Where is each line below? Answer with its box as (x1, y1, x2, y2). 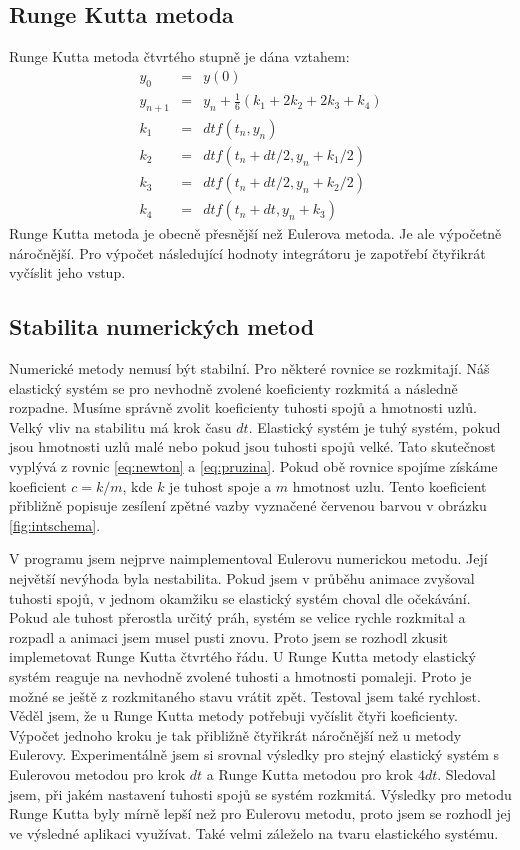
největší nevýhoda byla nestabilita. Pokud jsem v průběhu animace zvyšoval (9, 568, 475, 589)
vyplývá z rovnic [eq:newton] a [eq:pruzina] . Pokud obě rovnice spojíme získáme (9, 456, 498, 477)
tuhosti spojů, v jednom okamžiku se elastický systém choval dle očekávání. (9, 587, 471, 608)
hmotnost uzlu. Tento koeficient (292, 475, 487, 496)
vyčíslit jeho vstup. (9, 262, 126, 283)
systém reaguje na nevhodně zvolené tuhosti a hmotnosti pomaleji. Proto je (9, 665, 472, 686)
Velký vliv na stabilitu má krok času (9, 416, 232, 437)
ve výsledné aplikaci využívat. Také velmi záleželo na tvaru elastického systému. (9, 822, 499, 843)
